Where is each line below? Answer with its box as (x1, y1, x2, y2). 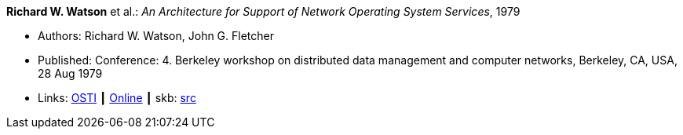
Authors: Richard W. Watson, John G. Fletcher (38, 29, 274, 42)
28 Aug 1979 (38, 67, 103, 80)
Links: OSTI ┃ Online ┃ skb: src (38, 91, 196, 104)
